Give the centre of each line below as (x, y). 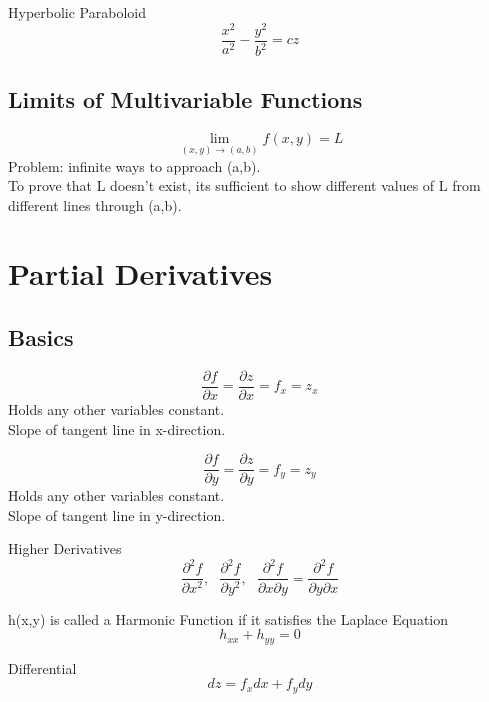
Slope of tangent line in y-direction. (117, 514)
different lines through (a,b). (95, 204)
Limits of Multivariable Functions (185, 99)
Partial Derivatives (140, 273)
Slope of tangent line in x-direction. (117, 428)
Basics (41, 337)
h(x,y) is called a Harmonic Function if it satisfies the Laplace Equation (228, 618)
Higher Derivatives (65, 548)
